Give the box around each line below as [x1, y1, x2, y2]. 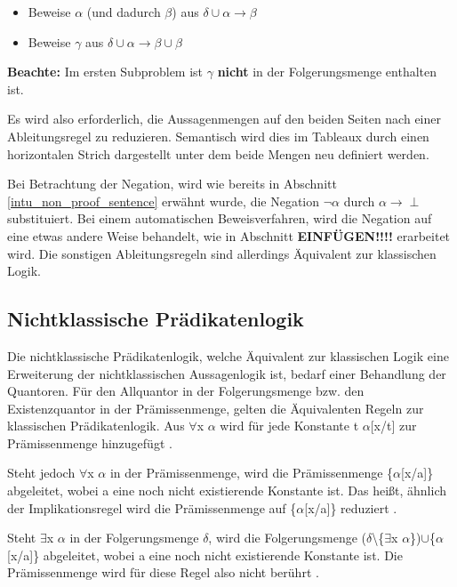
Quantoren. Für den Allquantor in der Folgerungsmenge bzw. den [7, 382, 365, 400]
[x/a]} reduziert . [304, 498, 397, 517]
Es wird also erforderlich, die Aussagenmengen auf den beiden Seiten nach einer [7, 109, 441, 128]
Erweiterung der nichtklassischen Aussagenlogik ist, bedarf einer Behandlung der [7, 364, 446, 382]
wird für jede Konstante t [220, 416, 359, 435]
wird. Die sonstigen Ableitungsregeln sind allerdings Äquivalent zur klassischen [7, 244, 437, 262]
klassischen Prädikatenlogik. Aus [7, 416, 185, 435]
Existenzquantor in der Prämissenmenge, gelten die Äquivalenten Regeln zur [7, 398, 424, 417]
